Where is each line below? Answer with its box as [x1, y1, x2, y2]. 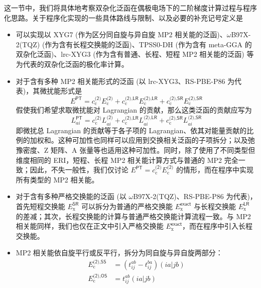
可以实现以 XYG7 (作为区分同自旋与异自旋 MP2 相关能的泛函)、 [16, 29, 227, 40]
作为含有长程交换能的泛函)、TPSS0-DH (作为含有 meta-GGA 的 [45, 39, 252, 49]
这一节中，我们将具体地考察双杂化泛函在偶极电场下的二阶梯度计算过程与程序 [4, 3, 257, 13]
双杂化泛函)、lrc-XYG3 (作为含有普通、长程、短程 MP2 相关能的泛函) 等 [16, 49, 254, 59]
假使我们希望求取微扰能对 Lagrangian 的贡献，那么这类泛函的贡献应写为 [16, 104, 252, 115]
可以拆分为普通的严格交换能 [81, 201, 173, 211]
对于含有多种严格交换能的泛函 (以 [16, 191, 126, 202]
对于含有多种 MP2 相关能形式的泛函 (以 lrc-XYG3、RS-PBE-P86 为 [16, 75, 235, 86]
